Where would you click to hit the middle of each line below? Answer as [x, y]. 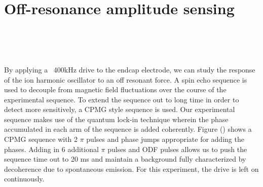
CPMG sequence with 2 [41, 139]
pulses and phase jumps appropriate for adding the [165, 139]
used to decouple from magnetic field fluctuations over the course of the [115, 89]
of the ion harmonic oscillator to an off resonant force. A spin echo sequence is [126, 79]
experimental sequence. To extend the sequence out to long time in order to [122, 99]
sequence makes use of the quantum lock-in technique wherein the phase [116, 119]
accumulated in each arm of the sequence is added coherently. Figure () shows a [128, 129]
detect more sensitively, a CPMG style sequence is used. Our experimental [120, 109]
